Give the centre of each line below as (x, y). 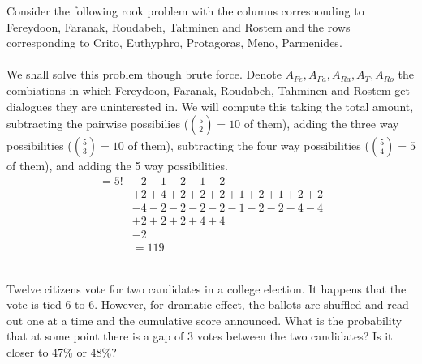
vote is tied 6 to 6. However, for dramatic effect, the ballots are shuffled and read (208, 304)
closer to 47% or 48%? (62, 351)
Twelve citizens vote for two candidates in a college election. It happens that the (207, 288)
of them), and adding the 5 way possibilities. (117, 166)
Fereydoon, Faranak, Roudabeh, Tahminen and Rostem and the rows (179, 26)
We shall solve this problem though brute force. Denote (144, 74)
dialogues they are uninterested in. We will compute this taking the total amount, (210, 106)
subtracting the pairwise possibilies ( (98, 124)
